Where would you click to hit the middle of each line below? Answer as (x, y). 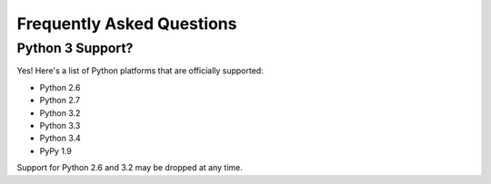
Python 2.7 (60, 101)
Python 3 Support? (75, 48)
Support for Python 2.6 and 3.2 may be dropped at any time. (130, 168)
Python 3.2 (60, 112)
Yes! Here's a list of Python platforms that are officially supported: (140, 71)
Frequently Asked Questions (127, 24)
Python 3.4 (60, 138)
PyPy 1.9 (55, 150)
